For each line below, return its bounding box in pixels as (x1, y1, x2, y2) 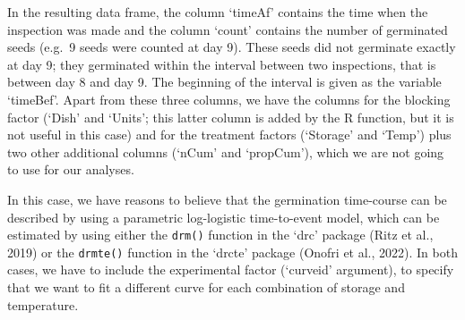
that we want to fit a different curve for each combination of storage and (7, 278, 405, 297)
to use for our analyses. (7, 160, 134, 179)
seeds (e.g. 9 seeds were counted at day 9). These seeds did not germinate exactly (7, 38, 456, 56)
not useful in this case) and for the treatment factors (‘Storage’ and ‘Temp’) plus (7, 125, 452, 144)
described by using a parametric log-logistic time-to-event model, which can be (7, 207, 440, 226)
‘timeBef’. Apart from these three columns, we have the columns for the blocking (7, 89, 451, 108)
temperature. (7, 295, 79, 314)
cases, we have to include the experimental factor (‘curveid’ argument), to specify (7, 260, 454, 279)
